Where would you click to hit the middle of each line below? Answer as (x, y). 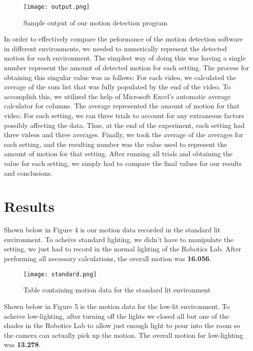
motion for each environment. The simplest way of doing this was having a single (125, 58)
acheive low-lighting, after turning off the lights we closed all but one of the (117, 316)
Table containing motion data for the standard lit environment (117, 290)
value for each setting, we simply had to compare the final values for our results (123, 163)
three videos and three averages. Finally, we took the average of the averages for (124, 134)
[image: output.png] (57, 7)
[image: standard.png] (60, 274)
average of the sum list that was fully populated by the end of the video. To (117, 87)
